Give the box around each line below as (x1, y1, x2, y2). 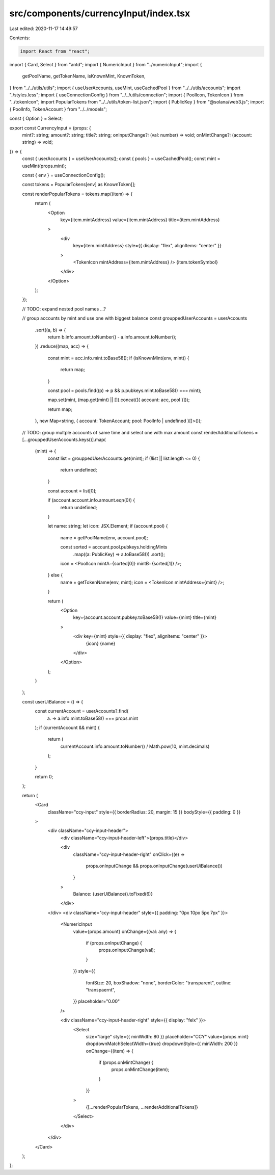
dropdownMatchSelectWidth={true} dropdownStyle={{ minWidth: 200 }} (86, 1040, 238, 1047)
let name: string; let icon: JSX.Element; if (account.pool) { (47, 523, 168, 529)
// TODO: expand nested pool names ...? (22, 306, 106, 312)
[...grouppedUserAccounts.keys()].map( (22, 436, 106, 442)
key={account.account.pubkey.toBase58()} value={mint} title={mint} (73, 614, 217, 620)
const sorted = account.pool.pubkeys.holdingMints (60, 544, 168, 550)
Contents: (9, 35, 30, 41)
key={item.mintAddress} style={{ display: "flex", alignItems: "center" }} (73, 243, 222, 249)
